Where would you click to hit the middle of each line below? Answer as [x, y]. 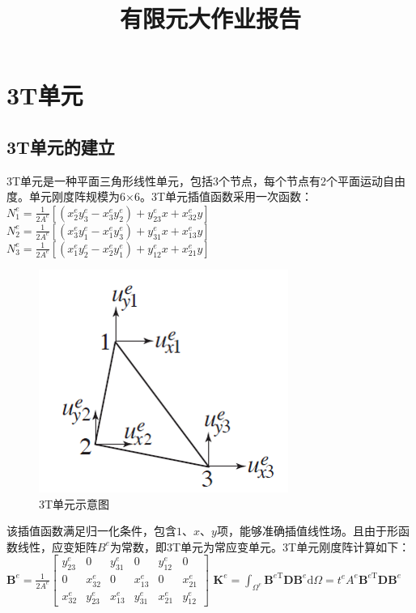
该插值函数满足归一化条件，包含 [91, 531]
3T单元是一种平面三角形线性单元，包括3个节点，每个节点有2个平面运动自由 [206, 180]
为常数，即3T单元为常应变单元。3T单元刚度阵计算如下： [260, 546]
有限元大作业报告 [210, 18]
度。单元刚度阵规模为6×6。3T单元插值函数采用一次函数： [159, 196]
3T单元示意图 [74, 503]
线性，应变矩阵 [57, 546]
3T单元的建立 [61, 146]
